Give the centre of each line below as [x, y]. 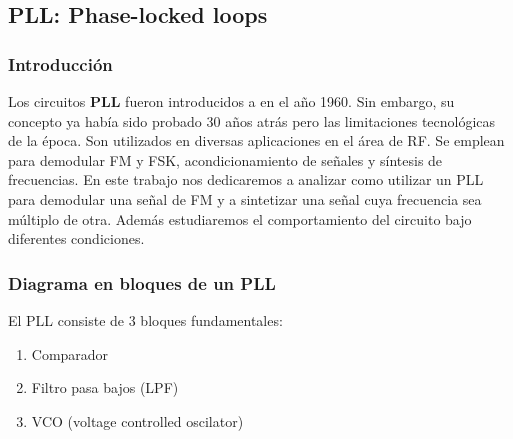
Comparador [70, 353]
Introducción [60, 63]
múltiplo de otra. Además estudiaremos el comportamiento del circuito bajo [240, 218]
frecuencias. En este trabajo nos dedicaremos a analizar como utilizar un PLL [246, 179]
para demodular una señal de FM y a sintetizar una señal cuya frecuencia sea [245, 198]
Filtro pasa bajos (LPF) [105, 387]
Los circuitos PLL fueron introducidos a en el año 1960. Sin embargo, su [231, 101]
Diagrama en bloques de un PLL [142, 282]
